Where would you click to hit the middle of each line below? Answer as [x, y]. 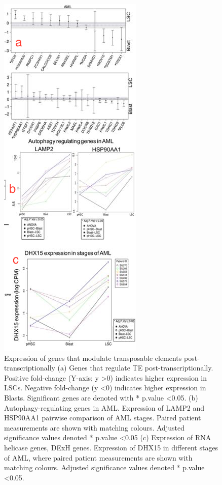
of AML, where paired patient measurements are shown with [98, 457]
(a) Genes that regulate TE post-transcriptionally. [135, 368]
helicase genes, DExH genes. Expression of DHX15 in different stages [111, 447]
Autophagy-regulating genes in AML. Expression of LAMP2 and [104, 407]
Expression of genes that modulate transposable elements [93, 358]
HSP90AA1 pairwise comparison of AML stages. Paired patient [103, 418]
